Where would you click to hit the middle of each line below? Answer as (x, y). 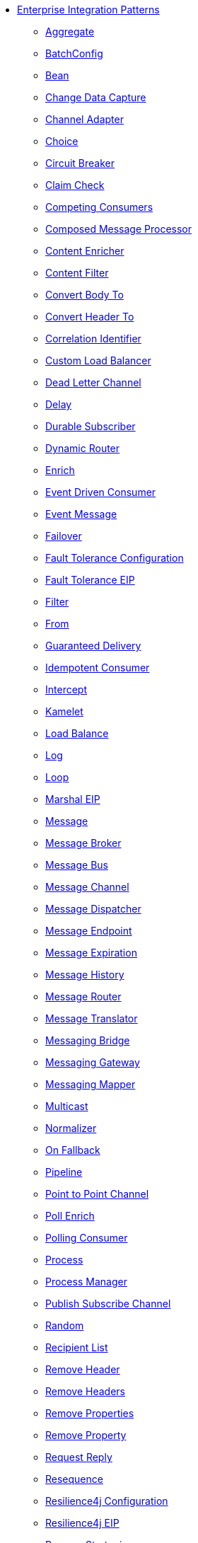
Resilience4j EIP (82, 1523)
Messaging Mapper (91, 1084)
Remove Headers (86, 1391)
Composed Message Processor (119, 229)
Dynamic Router (83, 448)
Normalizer (71, 1128)
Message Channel (87, 887)
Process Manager (86, 1282)
